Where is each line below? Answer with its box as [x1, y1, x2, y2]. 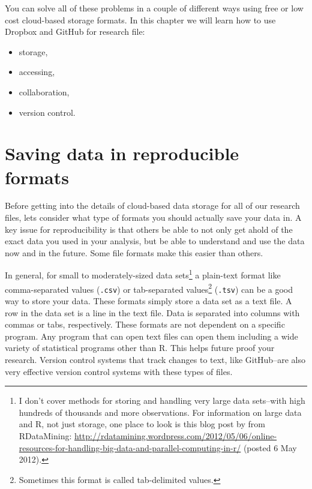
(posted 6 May [243, 441, 297, 454]
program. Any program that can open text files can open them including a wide [5, 329, 298, 342]
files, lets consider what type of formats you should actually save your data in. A [5, 211, 302, 224]
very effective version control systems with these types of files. [5, 365, 233, 377]
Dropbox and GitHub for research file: [5, 25, 145, 38]
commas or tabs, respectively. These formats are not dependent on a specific [5, 318, 285, 331]
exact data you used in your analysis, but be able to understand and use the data [5, 235, 305, 247]
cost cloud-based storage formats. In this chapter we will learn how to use [5, 13, 276, 26]
